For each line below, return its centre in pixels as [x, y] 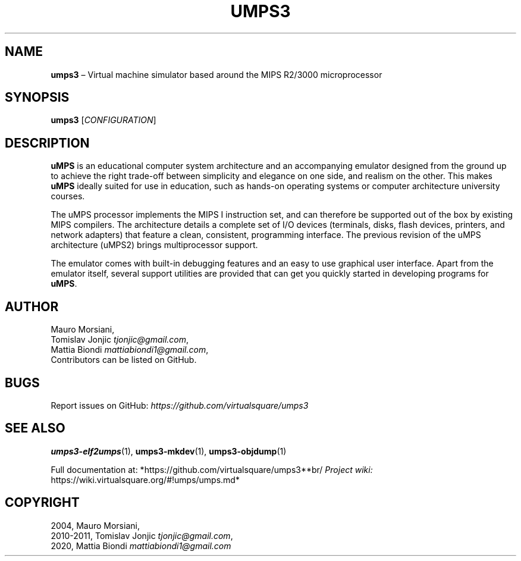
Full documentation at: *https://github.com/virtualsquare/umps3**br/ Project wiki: [212, 469]
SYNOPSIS [37, 98]
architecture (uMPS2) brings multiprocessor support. [154, 245]
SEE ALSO [35, 428]
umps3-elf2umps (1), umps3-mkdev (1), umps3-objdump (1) [169, 451]
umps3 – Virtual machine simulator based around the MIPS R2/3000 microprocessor [216, 74]
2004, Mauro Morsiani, [95, 525]
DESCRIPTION [47, 143]
